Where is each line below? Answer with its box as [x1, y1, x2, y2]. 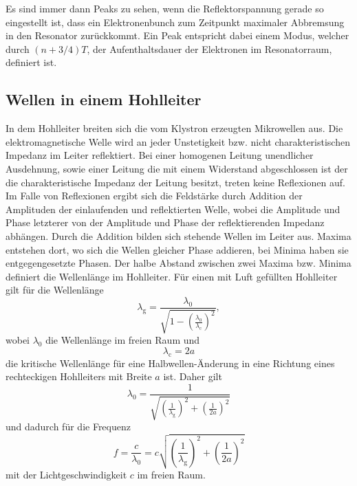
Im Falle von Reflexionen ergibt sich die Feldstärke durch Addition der [6, 188, 303, 203]
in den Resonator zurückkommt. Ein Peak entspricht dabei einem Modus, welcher [6, 28, 349, 43]
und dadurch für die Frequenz [6, 419, 131, 434]
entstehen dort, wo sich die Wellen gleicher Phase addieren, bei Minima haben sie [6, 242, 349, 256]
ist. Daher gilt [163, 369, 222, 384]
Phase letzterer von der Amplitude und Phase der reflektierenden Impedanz [6, 215, 325, 230]
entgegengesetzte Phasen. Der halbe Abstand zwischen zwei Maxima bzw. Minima [6, 256, 351, 270]
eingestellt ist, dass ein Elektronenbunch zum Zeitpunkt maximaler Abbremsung [6, 14, 345, 29]
